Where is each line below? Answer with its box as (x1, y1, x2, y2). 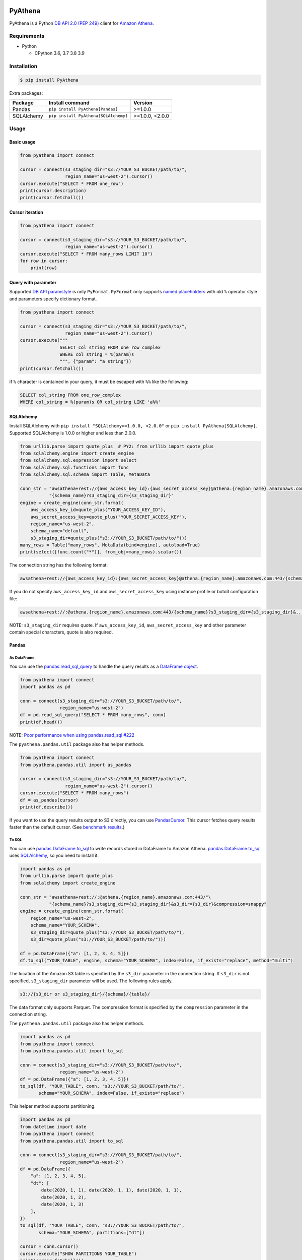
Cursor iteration (9, 209, 44, 215)
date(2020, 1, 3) (41, 1202, 84, 1207)
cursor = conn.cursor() (20, 1244, 79, 1249)
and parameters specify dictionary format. (9, 295, 97, 302)
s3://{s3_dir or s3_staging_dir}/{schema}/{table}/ (20, 991, 150, 997)
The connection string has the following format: (9, 562, 108, 568)
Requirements (9, 33, 45, 40)
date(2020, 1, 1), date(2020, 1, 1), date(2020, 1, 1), (41, 1187, 182, 1193)
